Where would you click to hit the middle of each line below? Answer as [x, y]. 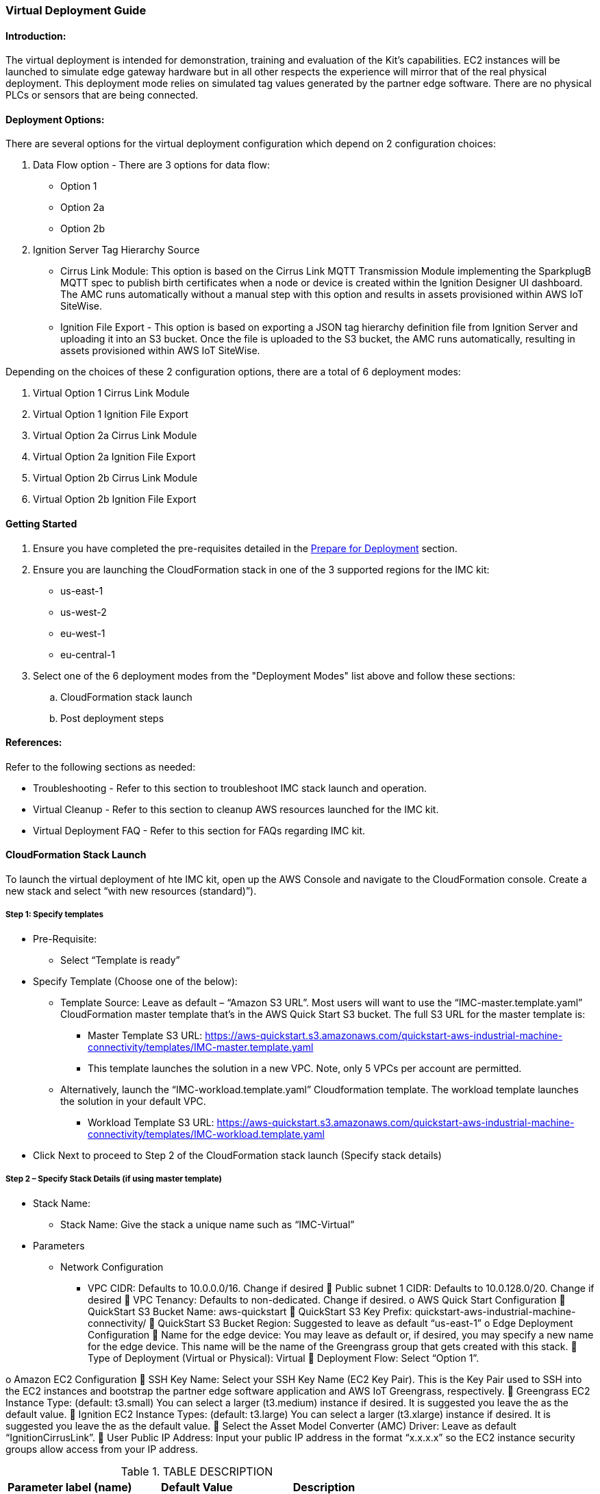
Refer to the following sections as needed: [101, 767]
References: [34, 743]
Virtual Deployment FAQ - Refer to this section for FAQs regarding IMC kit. [199, 830]
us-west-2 [84, 612]
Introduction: [36, 36]
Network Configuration [112, 1267]
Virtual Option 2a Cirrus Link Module [115, 436]
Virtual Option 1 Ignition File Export [111, 414]
